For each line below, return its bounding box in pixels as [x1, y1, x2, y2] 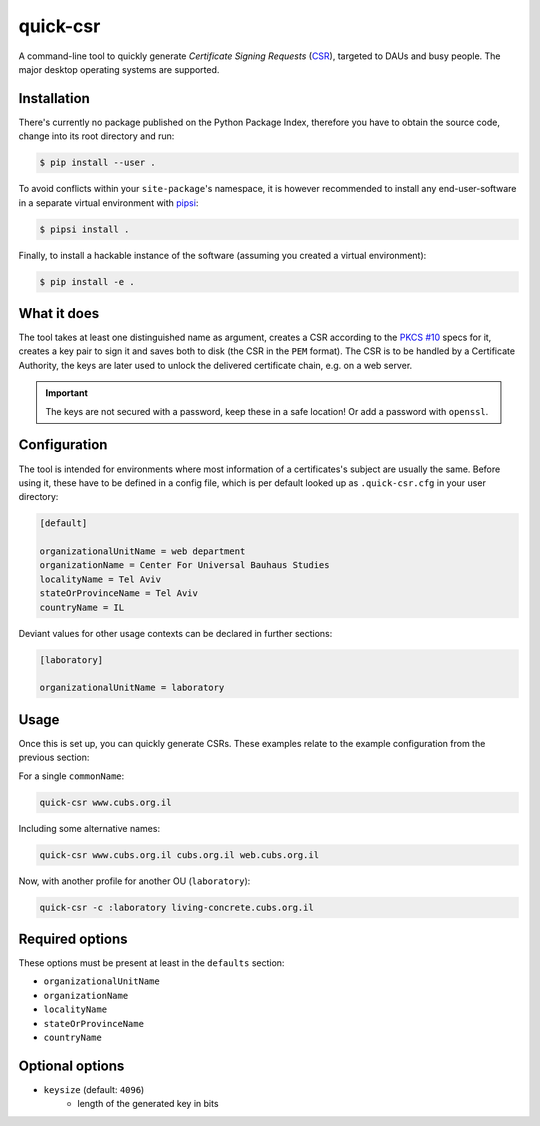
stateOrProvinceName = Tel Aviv [39, 588, 199, 599]
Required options [18, 930, 129, 947]
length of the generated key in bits [77, 1098, 219, 1110]
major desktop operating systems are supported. [18, 63, 220, 75]
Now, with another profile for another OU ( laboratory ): [18, 875, 251, 887]
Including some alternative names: [18, 822, 160, 834]
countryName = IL [39, 601, 125, 613]
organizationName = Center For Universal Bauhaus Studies [39, 560, 330, 571]
